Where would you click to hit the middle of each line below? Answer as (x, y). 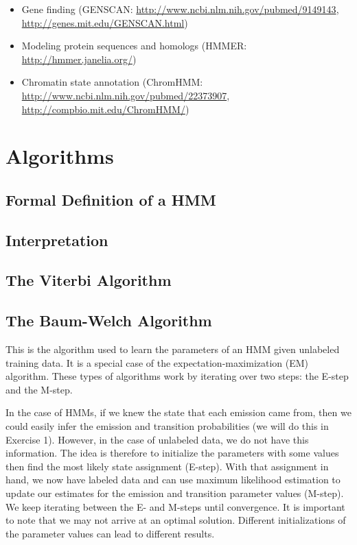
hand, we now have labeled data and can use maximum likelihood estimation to (173, 480)
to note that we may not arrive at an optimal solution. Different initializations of (176, 520)
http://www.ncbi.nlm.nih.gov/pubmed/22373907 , (126, 95)
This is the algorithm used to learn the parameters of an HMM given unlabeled (173, 349)
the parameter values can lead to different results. (110, 533)
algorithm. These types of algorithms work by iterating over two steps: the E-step (177, 376)
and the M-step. (39, 389)
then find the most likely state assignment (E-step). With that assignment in (167, 466)
